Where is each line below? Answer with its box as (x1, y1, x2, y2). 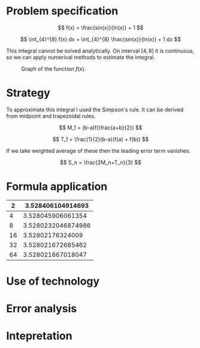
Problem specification (6, 4, 119, 18)
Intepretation (6, 329, 73, 343)
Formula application (6, 180, 108, 193)
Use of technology (6, 274, 100, 288)
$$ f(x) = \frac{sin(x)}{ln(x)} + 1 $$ (57, 24, 144, 31)
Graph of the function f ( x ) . (21, 65, 86, 72)
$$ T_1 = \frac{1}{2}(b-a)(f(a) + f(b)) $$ (52, 135, 149, 143)
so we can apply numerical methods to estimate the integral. (6, 53, 156, 60)
